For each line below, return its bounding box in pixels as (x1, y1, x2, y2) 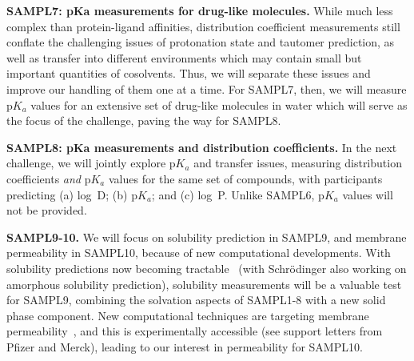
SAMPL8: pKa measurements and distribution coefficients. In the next (6, 138, 397, 155)
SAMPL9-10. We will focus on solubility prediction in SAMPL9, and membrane (6, 228, 407, 245)
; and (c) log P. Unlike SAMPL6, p (151, 186, 324, 203)
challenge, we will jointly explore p (6, 154, 176, 171)
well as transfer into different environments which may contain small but (6, 49, 362, 66)
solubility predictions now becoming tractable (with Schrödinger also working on (6, 259, 407, 276)
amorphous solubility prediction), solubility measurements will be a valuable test (6, 275, 402, 292)
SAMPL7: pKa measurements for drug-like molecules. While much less (6, 2, 393, 18)
